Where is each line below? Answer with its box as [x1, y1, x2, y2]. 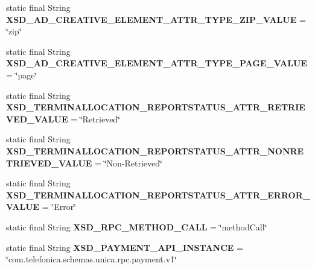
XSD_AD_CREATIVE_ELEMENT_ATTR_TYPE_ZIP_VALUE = [6, 13, 306, 25]
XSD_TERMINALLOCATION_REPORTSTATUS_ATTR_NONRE [6, 144, 304, 157]
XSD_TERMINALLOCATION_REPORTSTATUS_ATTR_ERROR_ [6, 188, 310, 201]
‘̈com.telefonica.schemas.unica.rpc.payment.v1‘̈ [6, 253, 177, 265]
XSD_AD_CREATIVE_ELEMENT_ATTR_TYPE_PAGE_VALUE [6, 57, 307, 69]
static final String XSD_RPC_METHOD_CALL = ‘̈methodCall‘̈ [6, 220, 267, 233]
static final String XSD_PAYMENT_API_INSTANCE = [6, 241, 243, 253]
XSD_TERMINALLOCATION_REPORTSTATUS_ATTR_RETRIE [6, 101, 305, 113]
